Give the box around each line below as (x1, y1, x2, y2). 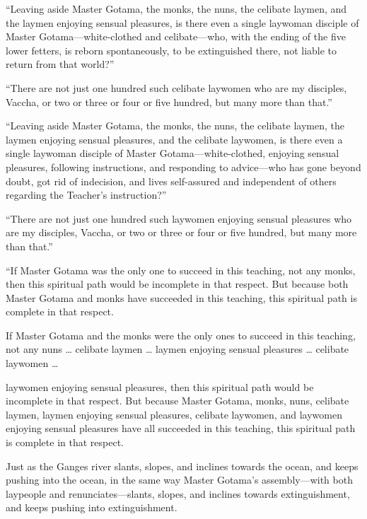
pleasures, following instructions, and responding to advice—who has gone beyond (6, 159, 361, 174)
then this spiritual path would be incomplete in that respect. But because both (6, 276, 349, 291)
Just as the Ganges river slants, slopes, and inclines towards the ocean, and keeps (6, 458, 359, 473)
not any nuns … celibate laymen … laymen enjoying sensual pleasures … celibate (6, 342, 349, 356)
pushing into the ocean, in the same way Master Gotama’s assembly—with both (6, 472, 353, 487)
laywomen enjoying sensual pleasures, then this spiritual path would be (6, 379, 314, 394)
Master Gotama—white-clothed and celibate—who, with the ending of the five (6, 29, 346, 44)
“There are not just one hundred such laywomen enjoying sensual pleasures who (6, 211, 352, 226)
